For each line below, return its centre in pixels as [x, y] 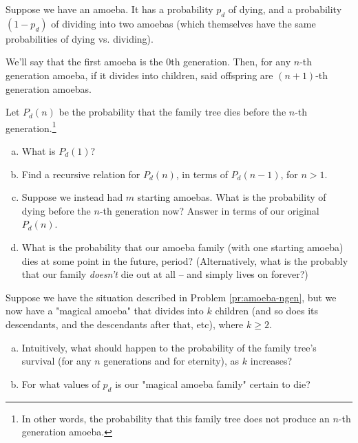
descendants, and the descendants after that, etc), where [125, 324]
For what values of [61, 383]
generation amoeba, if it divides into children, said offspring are [139, 75]
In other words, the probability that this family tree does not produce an [176, 418]
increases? [271, 361]
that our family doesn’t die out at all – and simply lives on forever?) [165, 274]
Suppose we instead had [72, 197]
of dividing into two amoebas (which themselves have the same [183, 23]
